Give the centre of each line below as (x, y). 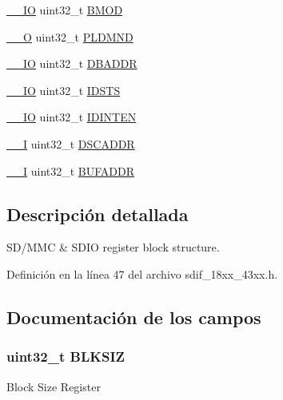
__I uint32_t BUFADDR (71, 170)
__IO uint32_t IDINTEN (72, 117)
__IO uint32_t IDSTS (64, 90)
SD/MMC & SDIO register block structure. (113, 247)
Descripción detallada (98, 214)
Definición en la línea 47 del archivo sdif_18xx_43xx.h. (142, 273)
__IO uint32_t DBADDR (72, 63)
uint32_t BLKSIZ (66, 356)
